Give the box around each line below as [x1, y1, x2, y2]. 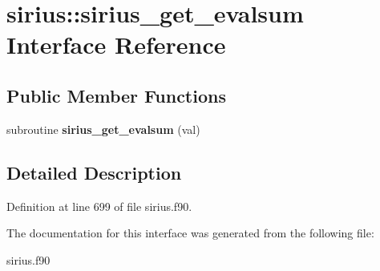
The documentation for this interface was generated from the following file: [6, 224, 374, 241]
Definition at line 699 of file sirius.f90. [6, 197, 192, 214]
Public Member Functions [6, 83, 226, 107]
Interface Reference [6, 28, 226, 61]
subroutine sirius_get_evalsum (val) [6, 120, 200, 137]
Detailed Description [6, 160, 182, 184]
